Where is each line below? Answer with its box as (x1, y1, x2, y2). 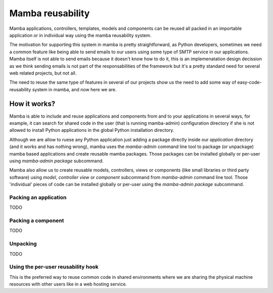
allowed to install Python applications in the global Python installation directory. (9, 127, 174, 133)
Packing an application (9, 194, 67, 201)
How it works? (9, 99, 56, 108)
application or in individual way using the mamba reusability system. (9, 32, 152, 38)
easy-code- (237, 79, 262, 86)
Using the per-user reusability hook (9, 264, 99, 271)
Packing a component (9, 217, 64, 224)
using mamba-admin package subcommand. (9, 158, 104, 164)
